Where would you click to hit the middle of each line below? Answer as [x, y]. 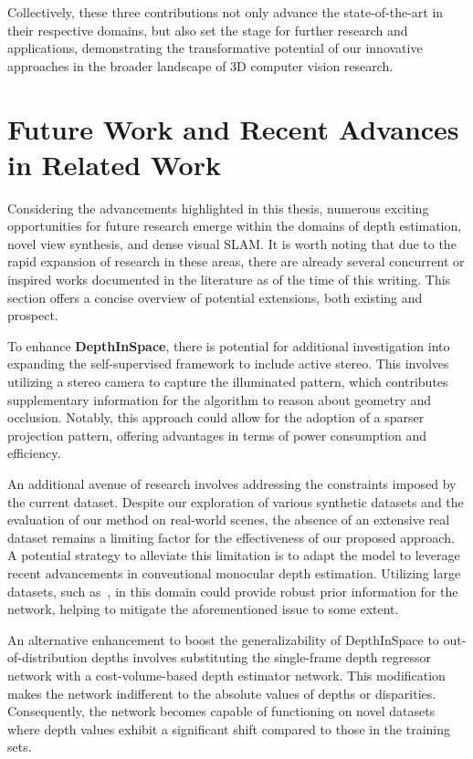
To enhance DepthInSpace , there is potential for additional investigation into [229, 345]
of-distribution [47, 657]
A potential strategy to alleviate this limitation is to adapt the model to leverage [234, 555]
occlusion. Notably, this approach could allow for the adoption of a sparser [216, 417]
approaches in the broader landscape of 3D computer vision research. [200, 65]
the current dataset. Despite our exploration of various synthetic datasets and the [236, 501]
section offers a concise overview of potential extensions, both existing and [215, 297]
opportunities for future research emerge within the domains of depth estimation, [235, 226]
